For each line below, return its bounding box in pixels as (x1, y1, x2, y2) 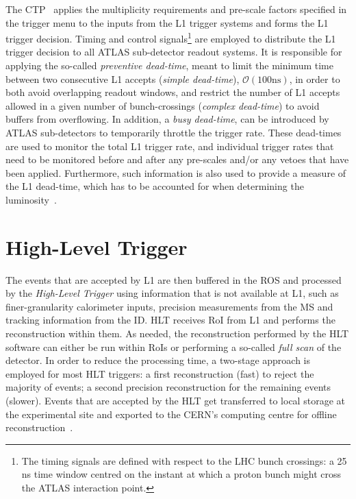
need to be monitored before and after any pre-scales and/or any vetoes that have (5, 152, 349, 167)
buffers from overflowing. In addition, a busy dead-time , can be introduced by (5, 112, 329, 126)
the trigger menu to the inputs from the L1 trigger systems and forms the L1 (5, 15, 329, 29)
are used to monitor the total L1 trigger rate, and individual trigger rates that (5, 138, 334, 153)
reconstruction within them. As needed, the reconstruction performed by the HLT (5, 326, 349, 341)
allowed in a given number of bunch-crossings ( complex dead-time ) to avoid (5, 98, 320, 112)
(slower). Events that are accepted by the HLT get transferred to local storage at (5, 393, 345, 408)
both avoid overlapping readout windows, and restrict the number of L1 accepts (5, 85, 340, 99)
